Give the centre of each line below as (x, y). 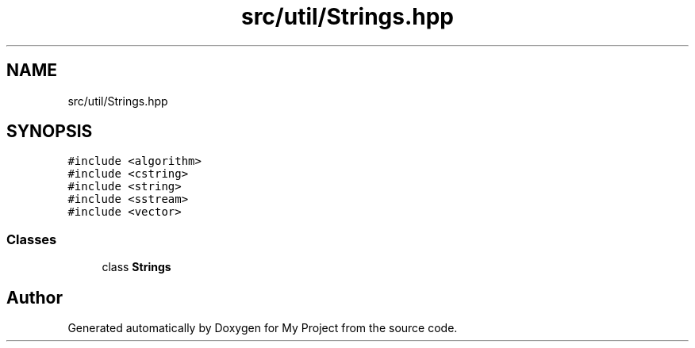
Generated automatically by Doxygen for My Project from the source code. (263, 328)
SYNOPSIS (50, 132)
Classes (32, 239)
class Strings (136, 267)
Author (35, 297)
